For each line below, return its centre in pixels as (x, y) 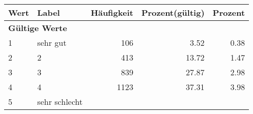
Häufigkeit (112, 12)
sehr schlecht (60, 102)
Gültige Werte (38, 28)
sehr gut (52, 42)
